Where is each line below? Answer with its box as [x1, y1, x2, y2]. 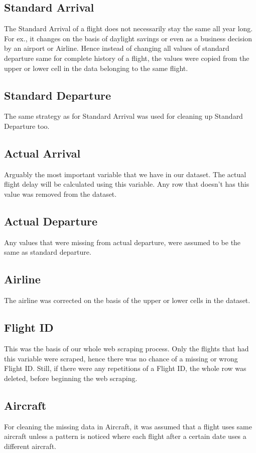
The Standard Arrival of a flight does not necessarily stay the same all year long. [4, 23, 253, 34]
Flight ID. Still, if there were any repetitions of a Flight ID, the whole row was [4, 363, 246, 373]
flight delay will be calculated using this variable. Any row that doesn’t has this [4, 179, 249, 189]
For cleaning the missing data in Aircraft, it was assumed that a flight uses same [4, 421, 252, 431]
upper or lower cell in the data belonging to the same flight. [4, 62, 188, 73]
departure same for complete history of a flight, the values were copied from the [4, 52, 249, 63]
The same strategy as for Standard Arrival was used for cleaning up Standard [4, 111, 243, 121]
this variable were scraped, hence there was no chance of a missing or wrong [4, 353, 238, 363]
